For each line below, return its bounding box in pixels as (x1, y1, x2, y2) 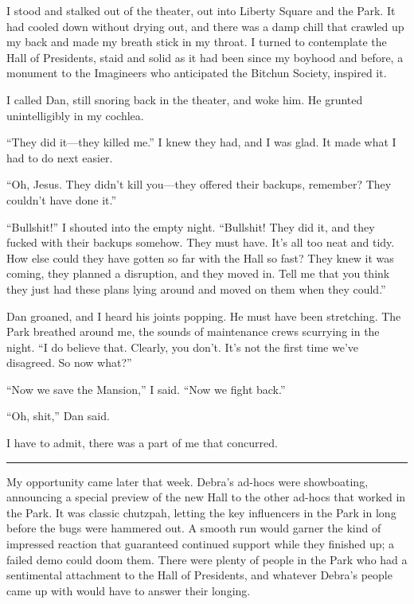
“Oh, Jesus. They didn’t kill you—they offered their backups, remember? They (6, 176, 392, 193)
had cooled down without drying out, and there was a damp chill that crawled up (6, 18, 404, 34)
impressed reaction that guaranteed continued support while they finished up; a (6, 536, 395, 552)
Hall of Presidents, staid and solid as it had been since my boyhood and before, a (6, 49, 404, 65)
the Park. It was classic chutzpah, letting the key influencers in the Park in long (6, 504, 396, 520)
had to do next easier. (6, 149, 113, 166)
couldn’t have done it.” (6, 191, 117, 208)
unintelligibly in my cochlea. (6, 107, 144, 123)
